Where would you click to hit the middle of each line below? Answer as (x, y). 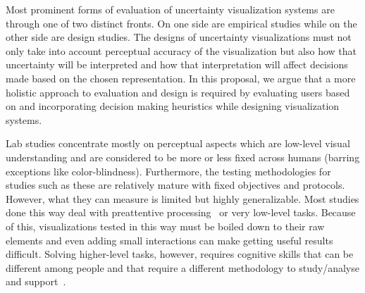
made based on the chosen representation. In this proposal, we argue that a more (181, 78)
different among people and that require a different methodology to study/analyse (182, 267)
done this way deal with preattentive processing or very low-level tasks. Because (181, 212)
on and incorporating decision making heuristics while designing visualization (173, 106)
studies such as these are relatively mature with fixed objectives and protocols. (175, 185)
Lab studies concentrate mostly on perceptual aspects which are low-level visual (178, 143)
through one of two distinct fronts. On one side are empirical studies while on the (181, 23)
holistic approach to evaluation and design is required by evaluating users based (178, 92)
